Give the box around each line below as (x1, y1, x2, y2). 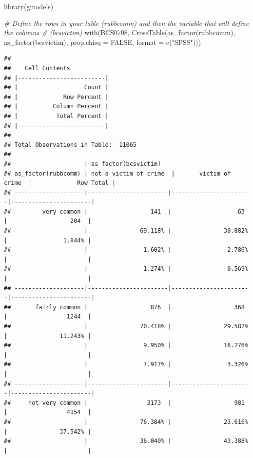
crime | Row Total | (4, 179, 116, 187)
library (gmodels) (4, 1, 54, 11)
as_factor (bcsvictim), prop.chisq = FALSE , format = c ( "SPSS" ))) (4, 37, 201, 47)
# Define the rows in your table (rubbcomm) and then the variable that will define (4, 18, 249, 28)
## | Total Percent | (4, 112, 109, 119)
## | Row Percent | (4, 93, 109, 100)
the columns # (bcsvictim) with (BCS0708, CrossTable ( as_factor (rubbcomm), (4, 27, 235, 38)
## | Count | (4, 84, 109, 91)
